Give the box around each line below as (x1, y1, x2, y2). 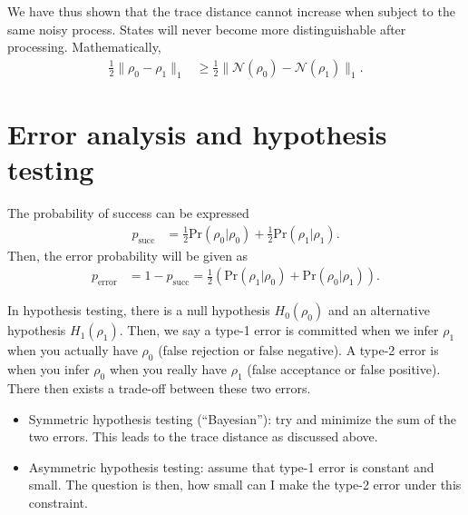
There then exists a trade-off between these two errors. (7, 378, 311, 397)
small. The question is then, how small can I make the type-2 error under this (28, 475, 462, 494)
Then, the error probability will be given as (7, 245, 249, 264)
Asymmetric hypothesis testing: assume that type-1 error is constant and (28, 457, 434, 476)
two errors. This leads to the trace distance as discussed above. (28, 427, 378, 446)
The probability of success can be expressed (7, 203, 249, 223)
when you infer (7, 360, 90, 379)
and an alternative (327, 301, 430, 320)
